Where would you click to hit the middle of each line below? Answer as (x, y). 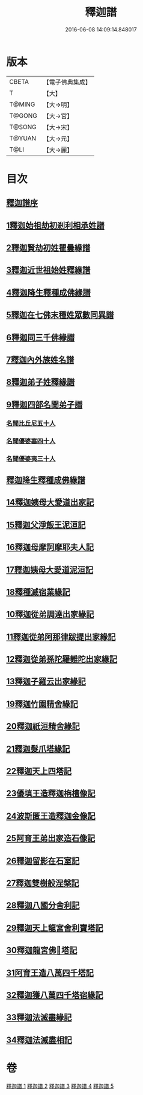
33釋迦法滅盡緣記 (39, 1017)
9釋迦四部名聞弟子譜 (44, 405)
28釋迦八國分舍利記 (43, 906)
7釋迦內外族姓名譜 (40, 360)
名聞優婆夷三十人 (31, 459)
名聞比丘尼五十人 (31, 423)
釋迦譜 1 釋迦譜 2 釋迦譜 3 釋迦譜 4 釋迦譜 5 (60, 1086)
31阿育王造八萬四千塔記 (50, 973)
